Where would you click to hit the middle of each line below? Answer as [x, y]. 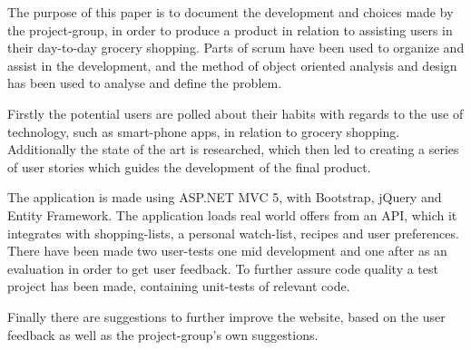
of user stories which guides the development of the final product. [189, 166]
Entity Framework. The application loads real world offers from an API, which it [232, 214]
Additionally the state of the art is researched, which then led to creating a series [233, 149]
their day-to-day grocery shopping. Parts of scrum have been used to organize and [236, 48]
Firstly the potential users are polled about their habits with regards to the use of [235, 113]
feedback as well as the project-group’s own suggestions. [163, 334]
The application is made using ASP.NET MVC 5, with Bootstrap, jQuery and [225, 197]
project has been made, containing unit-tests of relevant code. [179, 286]
